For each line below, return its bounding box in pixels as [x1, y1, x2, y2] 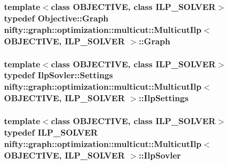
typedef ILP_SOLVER [4, 126, 98, 139]
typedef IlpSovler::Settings [4, 69, 113, 81]
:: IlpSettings [138, 92, 188, 104]
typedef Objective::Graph [4, 11, 108, 24]
